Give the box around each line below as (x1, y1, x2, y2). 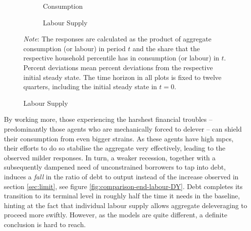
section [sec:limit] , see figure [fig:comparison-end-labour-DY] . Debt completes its (4, 181, 243, 191)
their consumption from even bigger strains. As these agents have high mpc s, (4, 133, 233, 143)
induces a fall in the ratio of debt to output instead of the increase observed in (4, 171, 239, 181)
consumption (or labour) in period (23, 43, 126, 53)
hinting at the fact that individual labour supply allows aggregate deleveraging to (4, 200, 247, 210)
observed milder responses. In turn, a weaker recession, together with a (4, 152, 216, 162)
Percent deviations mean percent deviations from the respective (23, 62, 213, 72)
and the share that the (133, 43, 200, 53)
